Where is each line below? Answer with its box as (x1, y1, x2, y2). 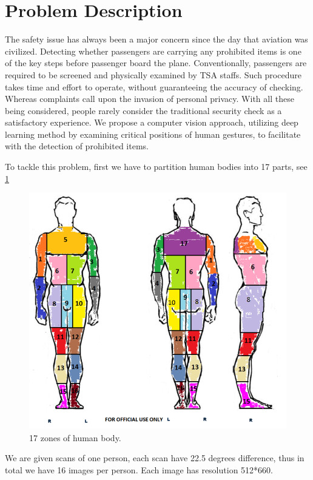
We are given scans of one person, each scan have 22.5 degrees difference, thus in (5, 451, 305, 464)
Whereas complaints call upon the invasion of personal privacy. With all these (5, 92, 294, 105)
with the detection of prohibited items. (5, 140, 149, 152)
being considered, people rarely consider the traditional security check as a (5, 104, 282, 117)
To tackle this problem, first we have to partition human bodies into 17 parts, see (5, 160, 308, 173)
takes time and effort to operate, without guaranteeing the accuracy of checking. (5, 80, 303, 93)
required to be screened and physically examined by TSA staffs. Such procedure (5, 68, 301, 81)
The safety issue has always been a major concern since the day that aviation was (5, 33, 308, 46)
